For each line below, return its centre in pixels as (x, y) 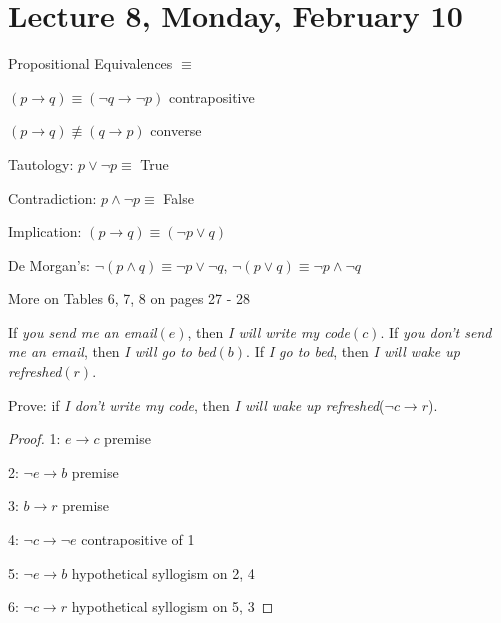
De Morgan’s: (49, 264)
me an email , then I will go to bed (112, 351)
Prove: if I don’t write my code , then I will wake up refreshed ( (196, 404)
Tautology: (41, 163)
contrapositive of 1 (138, 539)
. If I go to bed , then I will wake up (353, 351)
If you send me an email (82, 331)
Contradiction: (52, 197)
